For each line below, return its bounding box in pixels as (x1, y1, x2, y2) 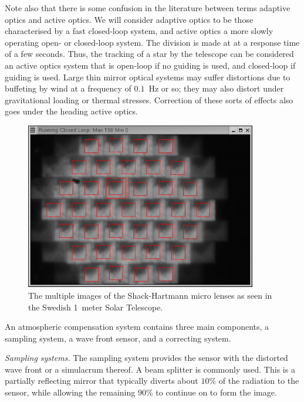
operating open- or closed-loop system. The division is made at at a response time (5, 36, 300, 48)
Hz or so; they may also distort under (148, 82, 284, 94)
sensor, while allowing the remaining (5, 386, 136, 398)
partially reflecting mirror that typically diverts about (5, 374, 198, 387)
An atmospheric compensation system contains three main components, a (5, 320, 269, 333)
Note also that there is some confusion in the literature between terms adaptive (5, 2, 291, 13)
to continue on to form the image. (156, 386, 277, 398)
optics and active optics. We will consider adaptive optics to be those (5, 13, 254, 25)
